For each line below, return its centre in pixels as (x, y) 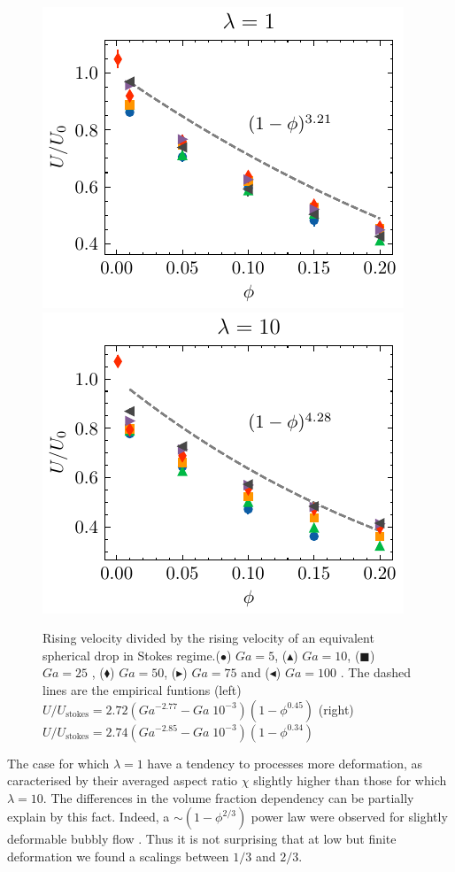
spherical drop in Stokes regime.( (131, 655)
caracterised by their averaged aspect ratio (123, 780)
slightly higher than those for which (350, 780)
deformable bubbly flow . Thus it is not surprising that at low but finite (202, 839)
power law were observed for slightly (349, 817)
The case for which (58, 763)
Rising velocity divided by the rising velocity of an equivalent (208, 638)
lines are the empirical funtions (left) (142, 689)
